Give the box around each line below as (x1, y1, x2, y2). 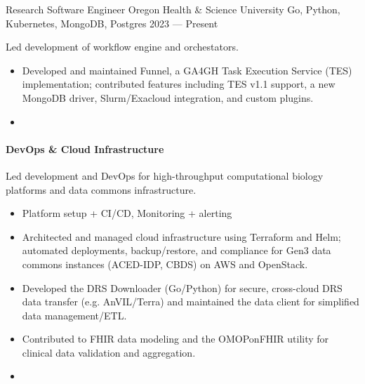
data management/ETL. (22, 307, 127, 322)
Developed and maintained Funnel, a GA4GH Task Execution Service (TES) (22, 62, 352, 77)
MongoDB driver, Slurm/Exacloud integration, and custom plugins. (22, 90, 314, 105)
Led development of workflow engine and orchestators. (6, 39, 239, 54)
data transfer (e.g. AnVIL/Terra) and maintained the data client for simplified (22, 294, 359, 309)
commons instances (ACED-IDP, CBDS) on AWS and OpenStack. (22, 256, 308, 271)
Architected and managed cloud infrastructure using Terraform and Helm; (22, 229, 341, 244)
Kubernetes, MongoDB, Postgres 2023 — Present (6, 15, 218, 30)
